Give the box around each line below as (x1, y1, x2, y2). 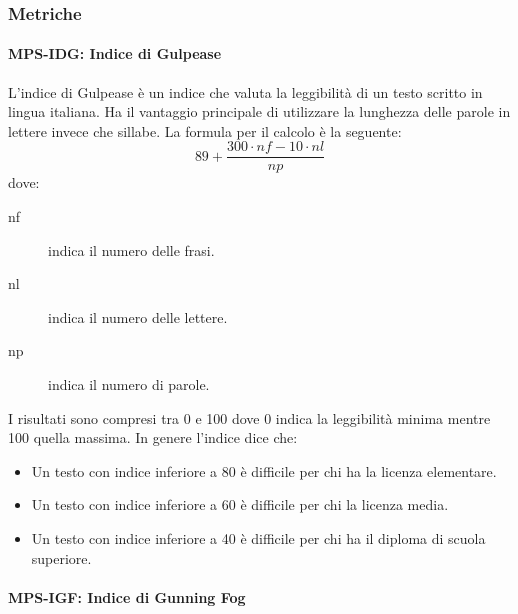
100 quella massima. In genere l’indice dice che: (8, 427, 298, 448)
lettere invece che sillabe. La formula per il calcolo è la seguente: (8, 120, 402, 141)
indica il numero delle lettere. (48, 306, 228, 327)
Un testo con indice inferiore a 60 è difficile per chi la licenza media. (31, 494, 449, 515)
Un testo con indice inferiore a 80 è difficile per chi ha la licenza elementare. (31, 460, 497, 481)
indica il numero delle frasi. (48, 239, 215, 260)
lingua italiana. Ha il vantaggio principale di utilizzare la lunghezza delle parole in (8, 101, 511, 122)
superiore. (31, 547, 92, 568)
